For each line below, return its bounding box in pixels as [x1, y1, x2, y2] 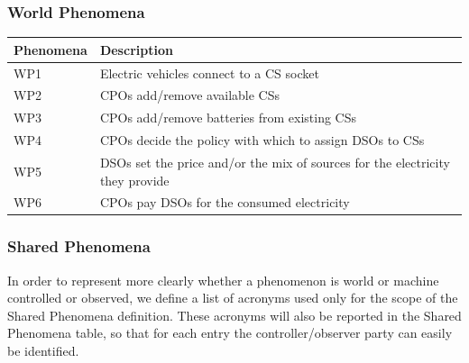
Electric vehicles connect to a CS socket [99, 63, 319, 82]
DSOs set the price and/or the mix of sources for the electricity [99, 152, 450, 171]
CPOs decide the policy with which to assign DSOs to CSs [99, 131, 425, 150]
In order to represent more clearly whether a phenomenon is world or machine [7, 270, 439, 289]
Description [99, 40, 173, 59]
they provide [99, 170, 170, 189]
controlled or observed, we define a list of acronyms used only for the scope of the [7, 288, 458, 307]
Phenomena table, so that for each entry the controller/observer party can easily [7, 323, 453, 342]
